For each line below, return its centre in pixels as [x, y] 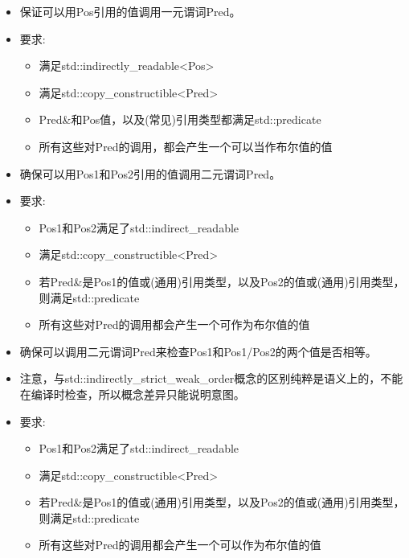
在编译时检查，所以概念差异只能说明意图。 [132, 394]
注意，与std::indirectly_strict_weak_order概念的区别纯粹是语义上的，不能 [211, 378]
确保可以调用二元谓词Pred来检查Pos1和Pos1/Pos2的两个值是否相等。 [198, 351]
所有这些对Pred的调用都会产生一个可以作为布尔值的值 [180, 545]
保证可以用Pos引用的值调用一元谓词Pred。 [130, 11]
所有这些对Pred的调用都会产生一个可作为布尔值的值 [174, 324]
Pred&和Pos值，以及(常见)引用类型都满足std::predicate [180, 119]
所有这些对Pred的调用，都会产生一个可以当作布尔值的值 [186, 146]
